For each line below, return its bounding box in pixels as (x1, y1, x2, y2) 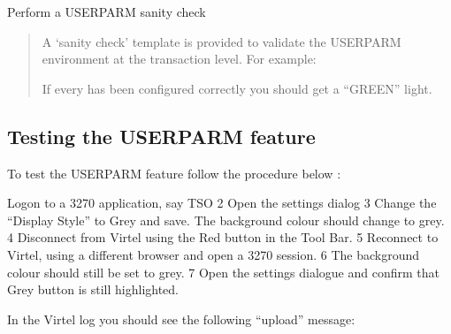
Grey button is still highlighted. (7, 280, 179, 299)
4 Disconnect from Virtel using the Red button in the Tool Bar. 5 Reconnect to (7, 228, 439, 247)
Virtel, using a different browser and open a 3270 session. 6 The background (7, 245, 420, 263)
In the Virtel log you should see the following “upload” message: (7, 309, 355, 328)
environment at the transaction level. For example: (42, 49, 317, 68)
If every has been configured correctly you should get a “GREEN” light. (42, 79, 432, 97)
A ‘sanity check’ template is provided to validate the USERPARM (42, 32, 401, 50)
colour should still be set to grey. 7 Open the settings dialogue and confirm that (7, 262, 440, 281)
